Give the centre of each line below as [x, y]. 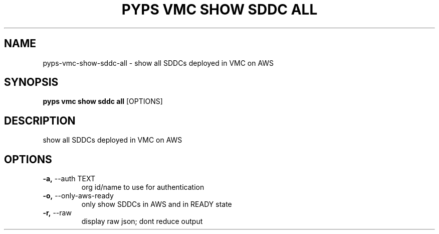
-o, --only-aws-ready [78, 196]
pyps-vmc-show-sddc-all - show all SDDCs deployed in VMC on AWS [158, 63]
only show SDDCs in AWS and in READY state [157, 204]
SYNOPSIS [31, 82]
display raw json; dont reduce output [142, 221]
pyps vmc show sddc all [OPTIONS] [103, 101]
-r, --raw [57, 213]
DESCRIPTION [40, 121]
